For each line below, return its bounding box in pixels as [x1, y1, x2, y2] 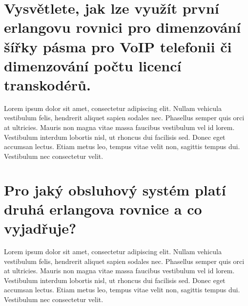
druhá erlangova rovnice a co [4, 198, 202, 219]
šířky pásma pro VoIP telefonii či [4, 36, 232, 56]
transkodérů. [4, 74, 91, 94]
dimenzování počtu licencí [4, 55, 182, 75]
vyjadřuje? [4, 218, 77, 238]
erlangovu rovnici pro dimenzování [4, 17, 241, 37]
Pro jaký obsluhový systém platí [4, 179, 226, 199]
